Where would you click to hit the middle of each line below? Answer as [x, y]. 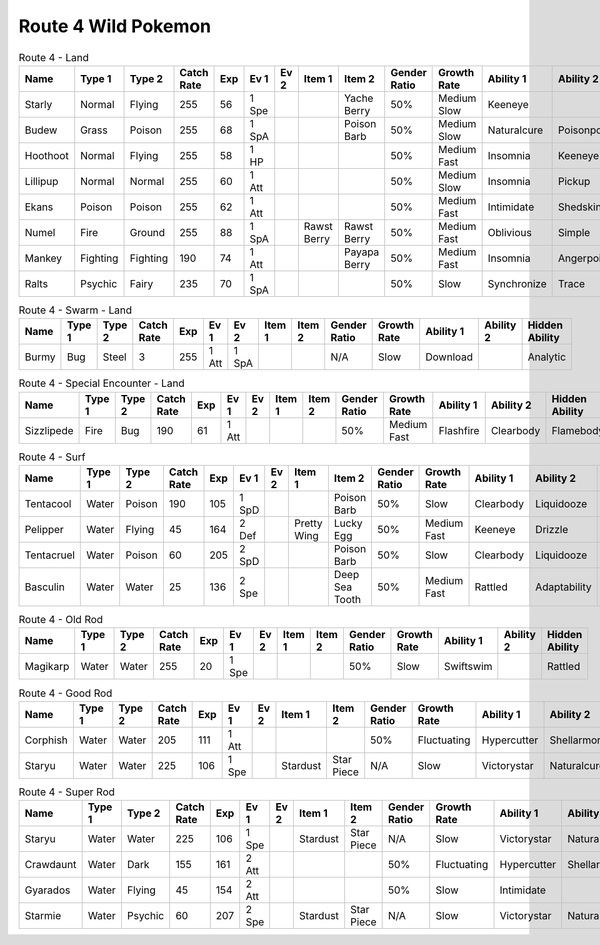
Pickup [574, 181]
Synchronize [517, 283]
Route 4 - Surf [52, 457]
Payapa [361, 252]
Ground [147, 232]
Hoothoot [46, 155]
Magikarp [47, 667]
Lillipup [41, 181]
